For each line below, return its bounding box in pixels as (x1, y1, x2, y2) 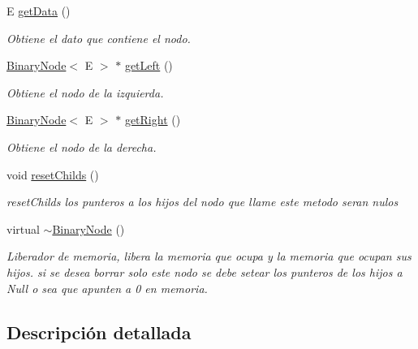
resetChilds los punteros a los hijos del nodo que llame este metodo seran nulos (6, 193, 399, 210)
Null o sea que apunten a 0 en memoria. (6, 279, 208, 296)
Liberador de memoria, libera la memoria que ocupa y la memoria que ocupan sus (6, 248, 412, 265)
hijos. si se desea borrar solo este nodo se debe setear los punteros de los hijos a (6, 263, 403, 280)
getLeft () (124, 57, 173, 74)
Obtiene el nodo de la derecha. (6, 138, 157, 155)
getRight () (124, 111, 181, 128)
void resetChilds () (6, 166, 99, 183)
